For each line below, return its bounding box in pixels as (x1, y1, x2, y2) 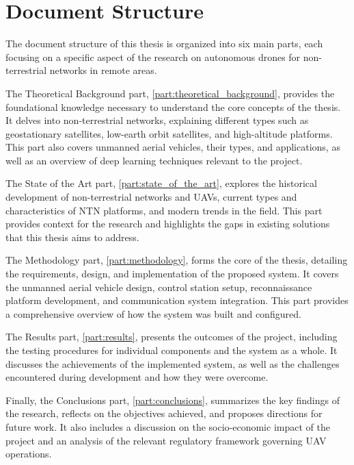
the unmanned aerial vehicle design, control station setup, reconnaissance (5, 279, 312, 294)
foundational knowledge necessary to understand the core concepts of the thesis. (5, 99, 341, 114)
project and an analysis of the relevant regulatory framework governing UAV (5, 433, 327, 447)
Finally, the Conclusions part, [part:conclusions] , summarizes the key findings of (5, 392, 340, 407)
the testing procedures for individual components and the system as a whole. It (5, 343, 338, 357)
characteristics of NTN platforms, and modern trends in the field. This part (5, 203, 323, 217)
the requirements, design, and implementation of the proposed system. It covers (5, 266, 339, 281)
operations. (5, 447, 52, 461)
